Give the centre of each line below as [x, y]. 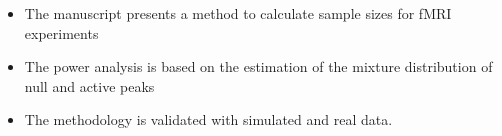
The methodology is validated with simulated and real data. [208, 119]
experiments [61, 32]
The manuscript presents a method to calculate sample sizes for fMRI [238, 13]
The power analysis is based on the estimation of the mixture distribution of [258, 66]
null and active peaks [89, 85]
